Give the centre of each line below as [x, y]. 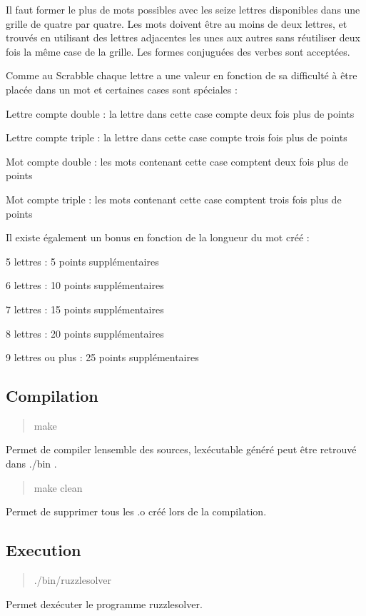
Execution [44, 550]
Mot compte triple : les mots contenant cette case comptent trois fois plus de [174, 199]
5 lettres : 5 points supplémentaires [82, 261]
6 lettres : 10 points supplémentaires [85, 285]
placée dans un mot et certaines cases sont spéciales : [122, 89]
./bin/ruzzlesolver [73, 580]
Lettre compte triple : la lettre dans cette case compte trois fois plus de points [177, 137]
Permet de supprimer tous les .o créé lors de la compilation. [136, 511]
